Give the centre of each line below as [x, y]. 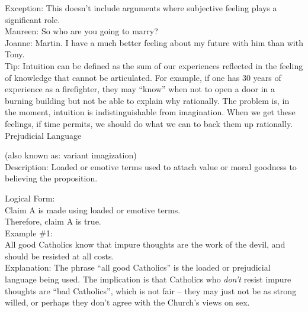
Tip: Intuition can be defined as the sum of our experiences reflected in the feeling [154, 65]
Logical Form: [30, 198]
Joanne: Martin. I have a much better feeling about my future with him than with [154, 42]
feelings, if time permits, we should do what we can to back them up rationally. [149, 123]
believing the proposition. [51, 178]
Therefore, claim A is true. [53, 221]
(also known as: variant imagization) [71, 155]
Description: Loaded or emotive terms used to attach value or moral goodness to [151, 166]
